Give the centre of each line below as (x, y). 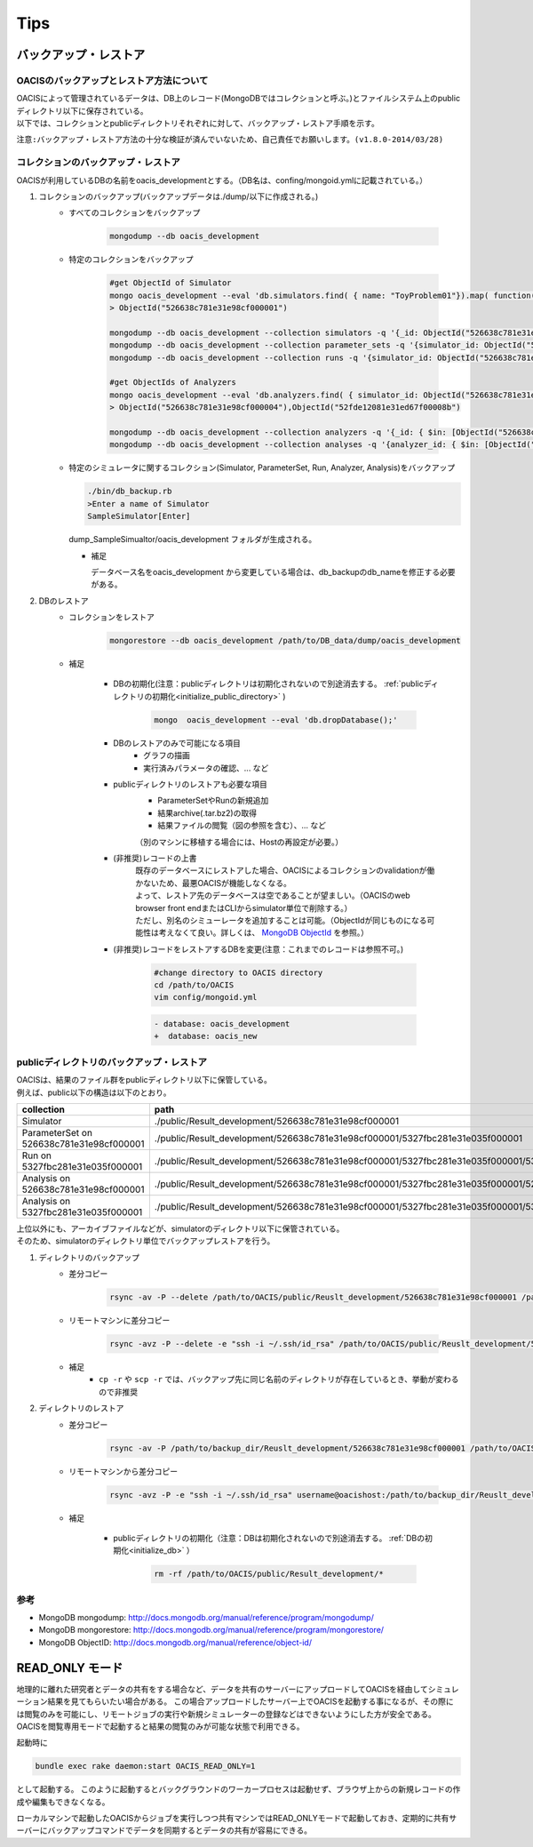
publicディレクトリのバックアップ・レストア (112, 1062)
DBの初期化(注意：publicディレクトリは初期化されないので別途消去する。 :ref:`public (268, 684)
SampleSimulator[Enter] (139, 516)
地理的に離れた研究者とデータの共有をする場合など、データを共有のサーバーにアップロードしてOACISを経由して (222, 1689)
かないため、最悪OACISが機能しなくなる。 (214, 883)
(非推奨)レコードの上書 (155, 858)
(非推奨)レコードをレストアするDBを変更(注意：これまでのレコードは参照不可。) (259, 949)
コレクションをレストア (111, 617)
